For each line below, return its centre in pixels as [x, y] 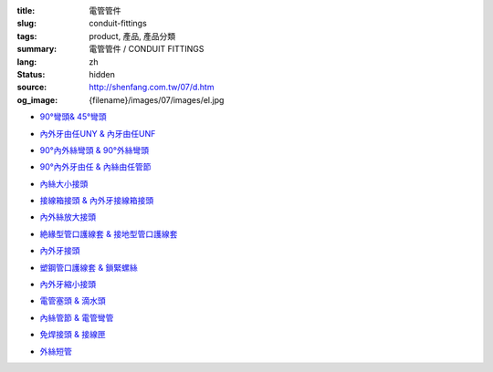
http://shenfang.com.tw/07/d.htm [152, 88]
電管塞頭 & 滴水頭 [73, 301]
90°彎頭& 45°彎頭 [73, 117]
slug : [26, 24]
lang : [27, 62]
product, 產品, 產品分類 [132, 36]
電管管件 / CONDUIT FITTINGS [147, 49]
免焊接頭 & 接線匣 [73, 335]
